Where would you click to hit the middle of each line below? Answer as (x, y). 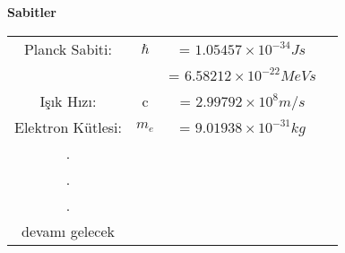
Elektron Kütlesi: (68, 126)
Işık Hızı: (68, 100)
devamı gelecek (68, 231)
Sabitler (32, 12)
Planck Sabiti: (68, 48)
